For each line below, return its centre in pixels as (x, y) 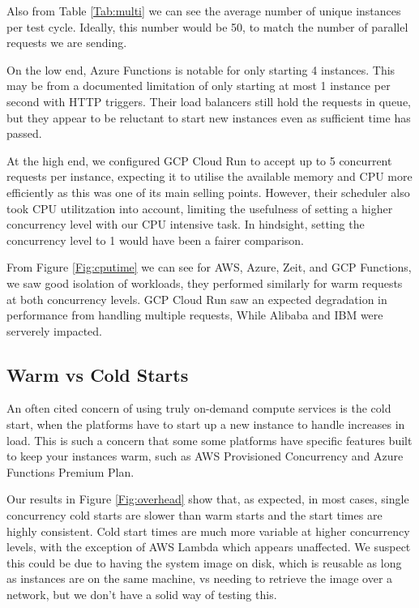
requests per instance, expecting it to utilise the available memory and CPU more (209, 176)
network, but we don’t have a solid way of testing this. (142, 595)
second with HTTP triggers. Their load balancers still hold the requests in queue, (209, 101)
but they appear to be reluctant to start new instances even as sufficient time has (209, 117)
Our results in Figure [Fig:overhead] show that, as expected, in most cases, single (208, 499)
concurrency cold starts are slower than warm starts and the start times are (195, 515)
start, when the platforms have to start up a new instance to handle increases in (206, 424)
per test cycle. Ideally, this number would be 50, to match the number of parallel (207, 26)
